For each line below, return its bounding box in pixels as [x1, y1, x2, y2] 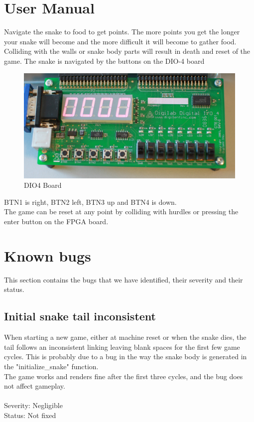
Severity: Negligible [4, 400, 63, 411]
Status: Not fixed [4, 410, 56, 420]
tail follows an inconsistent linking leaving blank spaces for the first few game [4, 341, 240, 352]
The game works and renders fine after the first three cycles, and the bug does [4, 371, 243, 381]
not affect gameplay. [4, 381, 65, 391]
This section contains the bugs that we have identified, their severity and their [4, 274, 243, 284]
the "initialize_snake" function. [4, 361, 99, 371]
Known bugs [4, 245, 91, 266]
